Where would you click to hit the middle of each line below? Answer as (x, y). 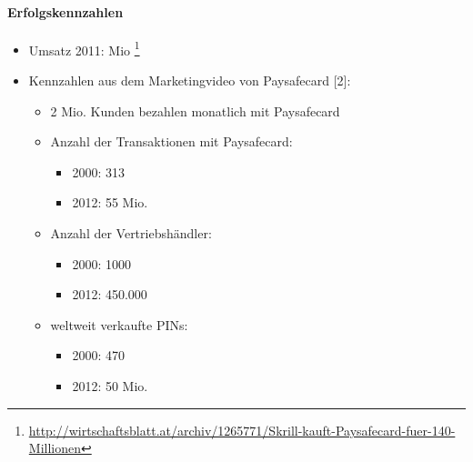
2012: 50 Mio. (110, 385)
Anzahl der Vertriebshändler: (131, 233)
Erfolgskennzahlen (65, 11)
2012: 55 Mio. (110, 202)
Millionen (55, 448)
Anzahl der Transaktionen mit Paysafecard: (171, 141)
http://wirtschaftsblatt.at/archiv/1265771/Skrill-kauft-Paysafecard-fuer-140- (242, 430)
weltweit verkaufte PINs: (119, 324)
